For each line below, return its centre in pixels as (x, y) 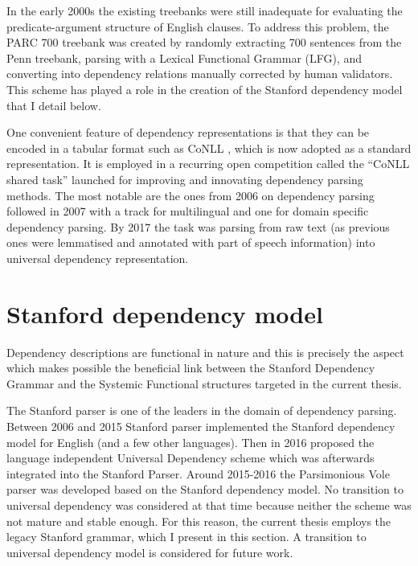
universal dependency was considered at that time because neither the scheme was (209, 504)
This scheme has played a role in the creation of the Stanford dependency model (205, 89)
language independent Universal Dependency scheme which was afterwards (191, 458)
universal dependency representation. (98, 258)
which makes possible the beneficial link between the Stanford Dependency (191, 368)
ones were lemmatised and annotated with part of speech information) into (191, 242)
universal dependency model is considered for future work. (150, 552)
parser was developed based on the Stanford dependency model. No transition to (205, 489)
